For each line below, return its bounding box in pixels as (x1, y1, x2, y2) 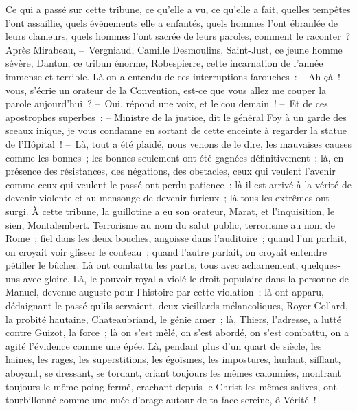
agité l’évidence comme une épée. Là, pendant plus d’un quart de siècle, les (5, 338, 322, 353)
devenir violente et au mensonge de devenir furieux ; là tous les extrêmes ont (5, 190, 330, 205)
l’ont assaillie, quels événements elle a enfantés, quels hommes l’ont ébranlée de (5, 15, 338, 30)
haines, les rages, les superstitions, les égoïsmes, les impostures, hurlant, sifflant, (5, 352, 341, 366)
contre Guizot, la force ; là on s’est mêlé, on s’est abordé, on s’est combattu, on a (5, 325, 349, 340)
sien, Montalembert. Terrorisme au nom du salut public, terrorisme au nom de (5, 217, 336, 232)
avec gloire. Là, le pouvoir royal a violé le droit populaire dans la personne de (23, 271, 349, 285)
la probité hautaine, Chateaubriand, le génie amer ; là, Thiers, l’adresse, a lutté (5, 311, 341, 326)
